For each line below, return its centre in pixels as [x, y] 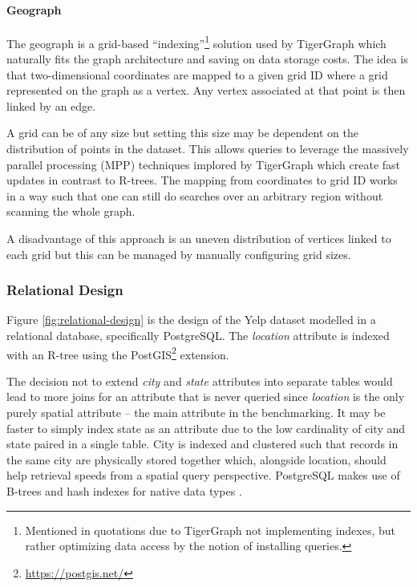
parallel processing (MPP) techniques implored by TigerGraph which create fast [204, 164]
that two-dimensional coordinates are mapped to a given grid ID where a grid [197, 74]
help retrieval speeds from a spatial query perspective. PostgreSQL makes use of [203, 475]
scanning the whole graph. [71, 211]
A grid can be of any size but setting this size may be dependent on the [182, 133]
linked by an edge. [51, 105]
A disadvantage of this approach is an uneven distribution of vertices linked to [199, 238]
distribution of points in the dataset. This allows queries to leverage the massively [208, 149]
